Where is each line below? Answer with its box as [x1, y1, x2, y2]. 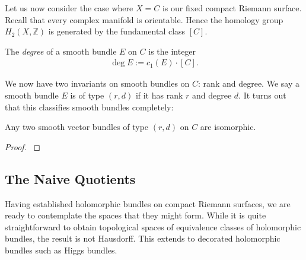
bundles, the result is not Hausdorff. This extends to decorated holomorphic [5, 232, 280, 245]
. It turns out [238, 89, 286, 101]
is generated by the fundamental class [48, 25, 186, 37]
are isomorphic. [200, 121, 256, 133]
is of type [70, 89, 104, 101]
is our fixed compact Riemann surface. [162, 2, 302, 14]
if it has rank [135, 89, 183, 101]
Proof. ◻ [5, 140, 41, 153]
